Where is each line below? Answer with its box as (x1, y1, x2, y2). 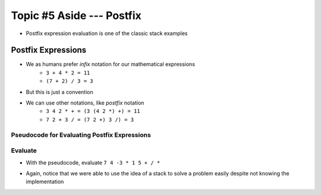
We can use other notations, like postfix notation (26, 99, 144, 106)
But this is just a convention (26, 88, 93, 95)
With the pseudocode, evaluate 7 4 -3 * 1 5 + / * (26, 159, 160, 166)
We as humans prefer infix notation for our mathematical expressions (26, 61, 196, 68)
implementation (26, 178, 64, 185)
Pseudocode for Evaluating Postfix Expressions (11, 131, 151, 139)
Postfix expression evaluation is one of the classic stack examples (26, 30, 188, 37)
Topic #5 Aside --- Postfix (11, 9, 142, 22)
